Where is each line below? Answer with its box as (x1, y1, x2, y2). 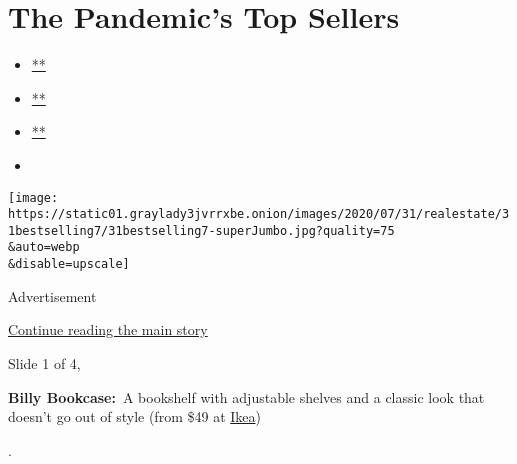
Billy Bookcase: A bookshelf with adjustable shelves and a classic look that (8, 386, 485, 407)
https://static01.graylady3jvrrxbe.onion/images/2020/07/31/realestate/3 (8, 207, 510, 222)
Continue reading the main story (8, 319, 208, 340)
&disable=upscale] (8, 257, 130, 272)
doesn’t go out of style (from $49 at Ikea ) (8, 406, 261, 427)
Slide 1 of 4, (8, 352, 81, 373)
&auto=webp (8, 240, 80, 255)
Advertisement (8, 285, 97, 306)
